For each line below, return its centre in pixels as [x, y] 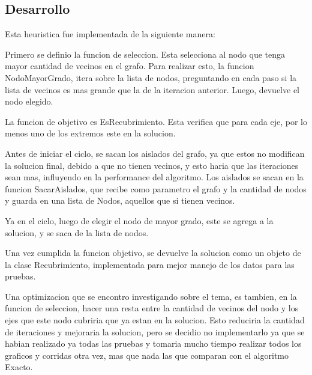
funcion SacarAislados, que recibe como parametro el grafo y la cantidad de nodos [156, 188]
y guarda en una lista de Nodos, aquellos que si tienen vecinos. [120, 200]
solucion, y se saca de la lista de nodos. [77, 232]
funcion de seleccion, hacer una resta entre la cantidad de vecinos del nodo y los [152, 308]
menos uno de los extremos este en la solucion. [90, 133]
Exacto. [19, 367]
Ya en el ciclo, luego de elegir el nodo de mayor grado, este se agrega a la [139, 220]
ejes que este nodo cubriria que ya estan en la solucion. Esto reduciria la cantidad [155, 320]
